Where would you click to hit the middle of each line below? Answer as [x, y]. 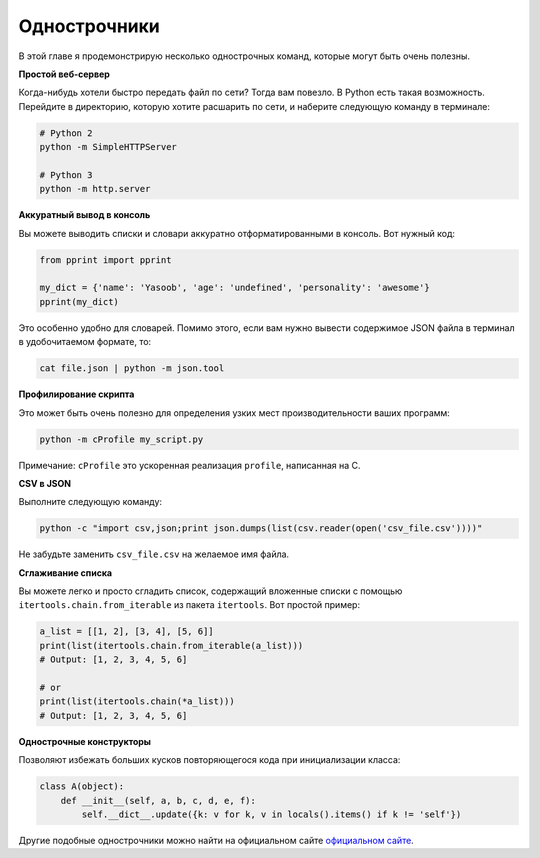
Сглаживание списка [65, 572]
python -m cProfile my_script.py [121, 439]
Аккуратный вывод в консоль [84, 215]
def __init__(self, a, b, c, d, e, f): [158, 800]
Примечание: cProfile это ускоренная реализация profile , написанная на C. [189, 465]
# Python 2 [66, 133]
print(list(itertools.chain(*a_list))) [137, 701]
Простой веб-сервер [64, 74]
